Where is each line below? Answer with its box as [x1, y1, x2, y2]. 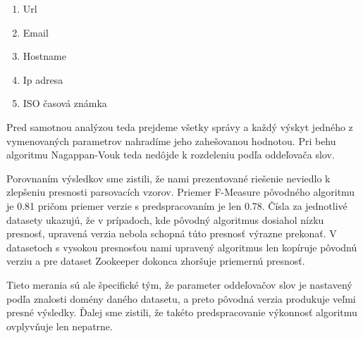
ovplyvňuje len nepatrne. [6, 318, 113, 333]
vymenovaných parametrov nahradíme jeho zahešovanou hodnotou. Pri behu [6, 133, 336, 148]
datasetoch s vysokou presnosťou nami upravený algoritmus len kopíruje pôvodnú [6, 239, 357, 254]
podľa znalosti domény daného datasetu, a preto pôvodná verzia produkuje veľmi [6, 291, 356, 306]
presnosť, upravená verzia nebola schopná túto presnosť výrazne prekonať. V [6, 226, 337, 241]
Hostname [23, 49, 66, 63]
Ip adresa [23, 72, 63, 87]
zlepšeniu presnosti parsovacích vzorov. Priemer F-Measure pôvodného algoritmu [6, 184, 355, 199]
